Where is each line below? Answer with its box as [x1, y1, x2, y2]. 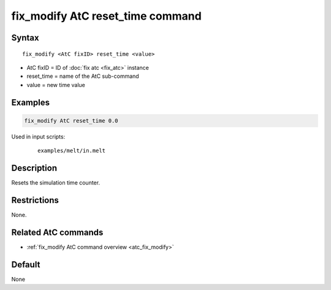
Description [11, 162, 58, 173]
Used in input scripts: [11, 132, 66, 140]
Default [11, 259, 40, 270]
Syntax [11, 32, 39, 43]
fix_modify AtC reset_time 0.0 [24, 117, 119, 124]
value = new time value [26, 81, 86, 88]
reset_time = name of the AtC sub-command [26, 72, 139, 80]
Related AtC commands [11, 227, 104, 237]
